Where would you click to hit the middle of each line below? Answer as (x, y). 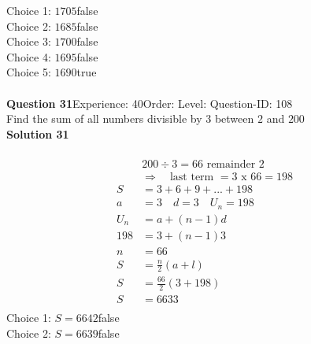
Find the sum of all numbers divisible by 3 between (130, 118)
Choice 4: (29, 56)
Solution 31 (38, 133)
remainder (231, 164)
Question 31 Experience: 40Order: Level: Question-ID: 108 (150, 103)
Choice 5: (29, 72)
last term (192, 177)
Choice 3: (29, 41)
